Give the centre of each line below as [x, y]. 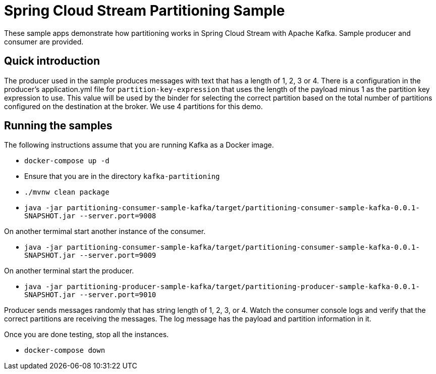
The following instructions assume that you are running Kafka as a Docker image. [139, 145]
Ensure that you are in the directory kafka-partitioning [122, 176]
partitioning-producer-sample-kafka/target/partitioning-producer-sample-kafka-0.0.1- [243, 287]
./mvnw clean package [67, 192]
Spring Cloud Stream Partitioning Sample [145, 11]
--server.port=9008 [118, 216]
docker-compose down [65, 350]
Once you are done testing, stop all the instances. [87, 335]
